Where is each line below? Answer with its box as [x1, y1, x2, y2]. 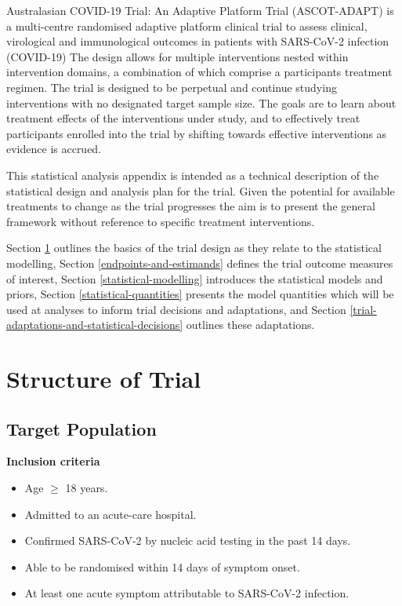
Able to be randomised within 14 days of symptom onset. [24, 558, 300, 575]
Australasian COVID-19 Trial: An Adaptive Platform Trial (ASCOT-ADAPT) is [6, 2, 394, 18]
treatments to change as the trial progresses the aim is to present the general [6, 198, 375, 214]
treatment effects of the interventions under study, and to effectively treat [6, 110, 360, 126]
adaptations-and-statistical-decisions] [6, 316, 183, 333]
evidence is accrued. [6, 141, 102, 157]
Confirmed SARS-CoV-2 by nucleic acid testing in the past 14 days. [24, 532, 351, 549]
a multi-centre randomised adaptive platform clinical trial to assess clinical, [6, 17, 368, 34]
